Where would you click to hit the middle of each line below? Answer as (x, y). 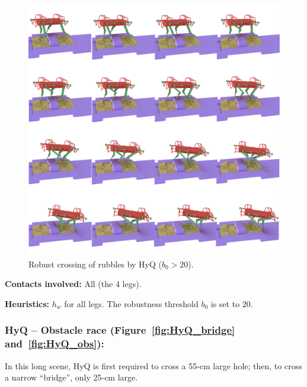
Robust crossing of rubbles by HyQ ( (95, 264)
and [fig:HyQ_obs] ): (55, 344)
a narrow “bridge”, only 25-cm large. (71, 377)
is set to (225, 303)
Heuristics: (27, 303)
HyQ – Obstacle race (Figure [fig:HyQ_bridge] (120, 330)
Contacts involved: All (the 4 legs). (73, 284)
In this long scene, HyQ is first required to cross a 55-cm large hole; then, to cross (153, 365)
